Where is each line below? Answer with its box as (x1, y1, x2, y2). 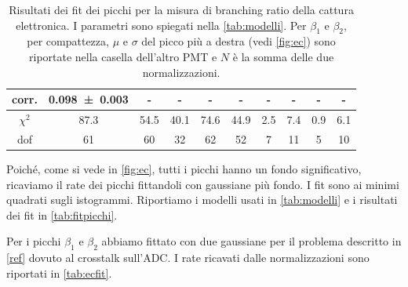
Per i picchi (6, 233, 61, 249)
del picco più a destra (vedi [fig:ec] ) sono (141, 33, 336, 49)
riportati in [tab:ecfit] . (6, 264, 112, 281)
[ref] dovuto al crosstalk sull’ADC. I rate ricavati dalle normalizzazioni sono (6, 249, 370, 266)
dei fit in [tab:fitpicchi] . (6, 206, 118, 223)
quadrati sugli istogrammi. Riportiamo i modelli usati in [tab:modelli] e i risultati (6, 191, 398, 208)
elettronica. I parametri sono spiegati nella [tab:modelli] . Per (16, 16, 307, 33)
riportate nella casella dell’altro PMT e (29, 48, 217, 64)
